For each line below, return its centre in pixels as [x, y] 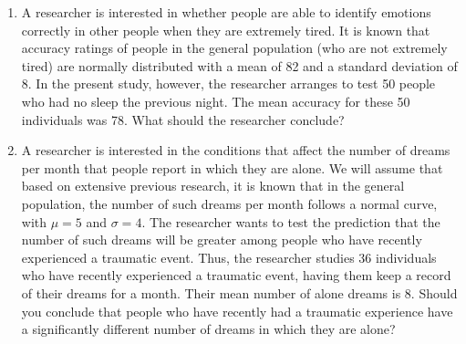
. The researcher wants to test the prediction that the [291, 221]
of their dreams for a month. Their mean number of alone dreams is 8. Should [239, 292]
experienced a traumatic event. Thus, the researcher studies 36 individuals [229, 257]
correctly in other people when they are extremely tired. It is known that [226, 30]
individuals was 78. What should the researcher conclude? [183, 119]
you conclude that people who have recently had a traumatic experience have [237, 311]
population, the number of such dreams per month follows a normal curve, [229, 203]
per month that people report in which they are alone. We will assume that [232, 167]
